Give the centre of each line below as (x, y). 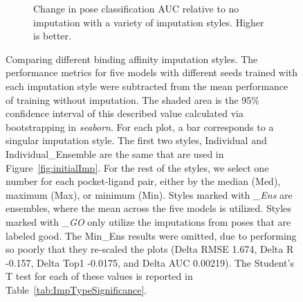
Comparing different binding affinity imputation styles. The (132, 59)
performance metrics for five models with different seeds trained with (152, 72)
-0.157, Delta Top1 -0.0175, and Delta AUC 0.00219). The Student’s (150, 262)
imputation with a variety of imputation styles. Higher (149, 22)
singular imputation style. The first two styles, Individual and (136, 140)
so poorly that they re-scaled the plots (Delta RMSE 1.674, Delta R (150, 249)
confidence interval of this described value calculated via (125, 113)
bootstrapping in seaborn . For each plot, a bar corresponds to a (140, 126)
